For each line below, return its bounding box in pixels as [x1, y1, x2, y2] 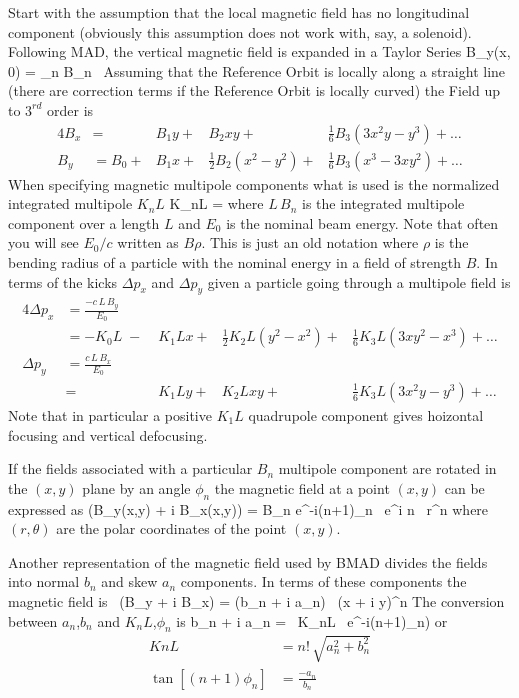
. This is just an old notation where [201, 232, 419, 253]
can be [444, 477, 485, 498]
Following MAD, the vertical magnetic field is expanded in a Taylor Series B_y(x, [8, 41, 511, 62]
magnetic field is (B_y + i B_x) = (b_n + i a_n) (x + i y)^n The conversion [8, 590, 505, 611]
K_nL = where [169, 193, 264, 214]
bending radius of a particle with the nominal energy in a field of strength [8, 252, 462, 272]
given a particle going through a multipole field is [207, 271, 511, 292]
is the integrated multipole [302, 193, 465, 214]
